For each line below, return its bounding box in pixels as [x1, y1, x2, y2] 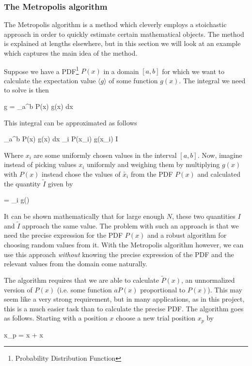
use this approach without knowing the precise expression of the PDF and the [4, 249, 234, 259]
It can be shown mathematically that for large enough [4, 211, 165, 221]
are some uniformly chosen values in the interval [33, 150, 177, 160]
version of [4, 284, 32, 294]
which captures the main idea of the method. [4, 48, 138, 58]
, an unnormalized [181, 275, 235, 285]
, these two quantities [172, 211, 236, 221]
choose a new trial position [116, 313, 196, 323]
